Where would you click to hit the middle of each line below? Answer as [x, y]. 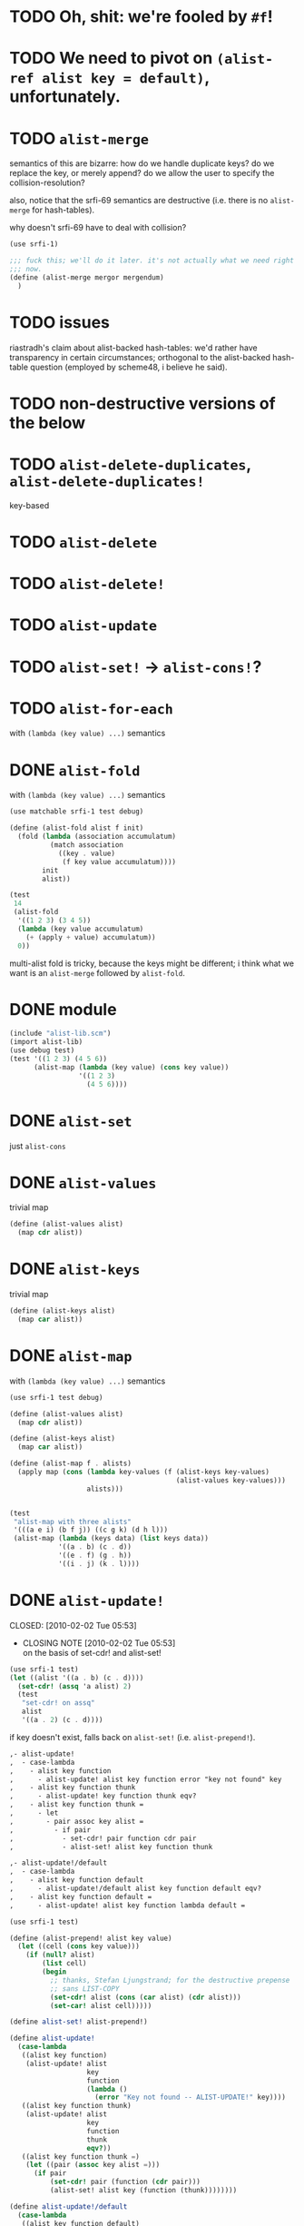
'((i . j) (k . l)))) [99, 1563]
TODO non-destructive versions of [142, 404]
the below [48, 423]
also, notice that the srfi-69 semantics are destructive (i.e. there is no [139, 201]
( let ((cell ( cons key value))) [79, 1946]
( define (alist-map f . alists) [70, 1463]
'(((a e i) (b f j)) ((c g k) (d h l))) [91, 1530]
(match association [87, 845]
